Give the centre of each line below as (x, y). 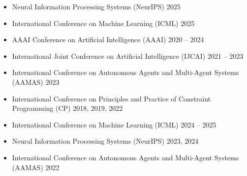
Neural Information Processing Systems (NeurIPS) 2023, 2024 (105, 141)
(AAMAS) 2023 (36, 82)
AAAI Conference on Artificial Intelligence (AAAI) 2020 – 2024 (108, 39)
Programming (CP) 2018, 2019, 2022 (67, 108)
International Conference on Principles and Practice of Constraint (111, 98)
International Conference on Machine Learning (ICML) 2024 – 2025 (114, 124)
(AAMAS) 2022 (36, 167)
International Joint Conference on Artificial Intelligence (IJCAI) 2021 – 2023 (128, 56)
